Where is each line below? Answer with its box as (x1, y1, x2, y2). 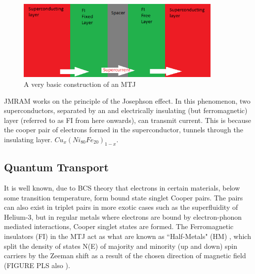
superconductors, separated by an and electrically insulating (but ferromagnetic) (4, 105, 248, 116)
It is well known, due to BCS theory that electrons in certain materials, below (4, 183, 240, 193)
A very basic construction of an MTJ (24, 79, 136, 89)
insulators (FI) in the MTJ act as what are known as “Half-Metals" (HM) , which (4, 231, 251, 241)
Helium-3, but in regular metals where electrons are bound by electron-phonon (4, 211, 242, 222)
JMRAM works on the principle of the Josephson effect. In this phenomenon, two (4, 95, 251, 106)
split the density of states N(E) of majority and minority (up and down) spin (4, 240, 238, 251)
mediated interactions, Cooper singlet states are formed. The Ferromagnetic (4, 221, 234, 232)
